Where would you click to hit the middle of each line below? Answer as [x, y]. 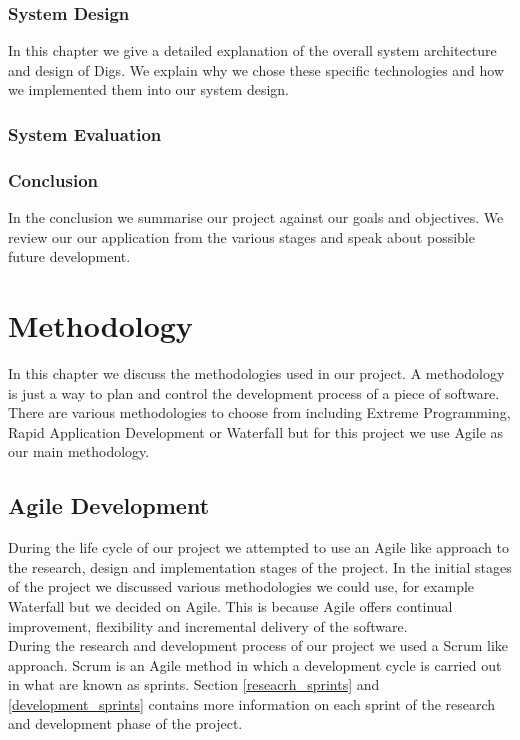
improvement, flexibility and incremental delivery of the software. [208, 625]
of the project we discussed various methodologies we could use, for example [241, 586]
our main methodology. [79, 451]
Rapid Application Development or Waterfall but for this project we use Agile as [256, 431]
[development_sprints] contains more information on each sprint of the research [252, 703]
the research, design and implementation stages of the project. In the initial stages [260, 566]
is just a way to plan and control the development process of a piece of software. [254, 392]
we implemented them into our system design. [149, 89]
